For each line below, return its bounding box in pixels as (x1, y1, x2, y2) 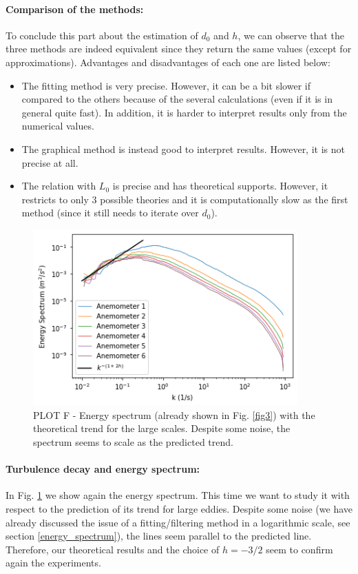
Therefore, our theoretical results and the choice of (6, 542, 220, 556)
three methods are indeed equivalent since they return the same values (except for (6, 41, 352, 56)
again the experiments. (6, 555, 101, 570)
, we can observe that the (238, 28, 344, 42)
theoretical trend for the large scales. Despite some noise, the (33, 421, 291, 435)
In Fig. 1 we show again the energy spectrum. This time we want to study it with (6, 488, 350, 502)
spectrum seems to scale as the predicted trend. (33, 435, 233, 449)
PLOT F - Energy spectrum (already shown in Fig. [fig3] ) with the (33, 407, 315, 422)
